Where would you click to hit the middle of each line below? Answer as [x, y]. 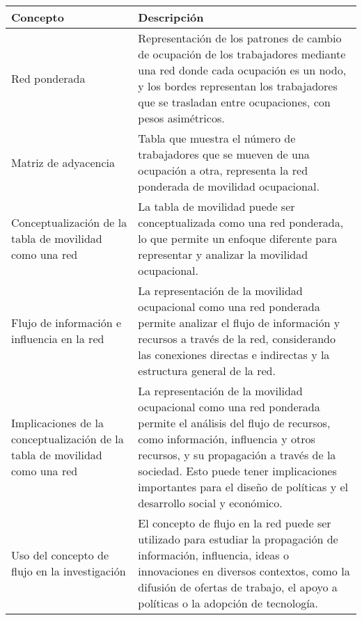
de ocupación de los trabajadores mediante [242, 54]
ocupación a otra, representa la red [223, 170]
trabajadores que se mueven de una [224, 154]
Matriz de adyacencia [63, 162]
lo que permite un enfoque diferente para [238, 238]
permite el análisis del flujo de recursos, [234, 423]
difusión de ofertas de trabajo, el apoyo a [238, 587]
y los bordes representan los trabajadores [238, 86]
